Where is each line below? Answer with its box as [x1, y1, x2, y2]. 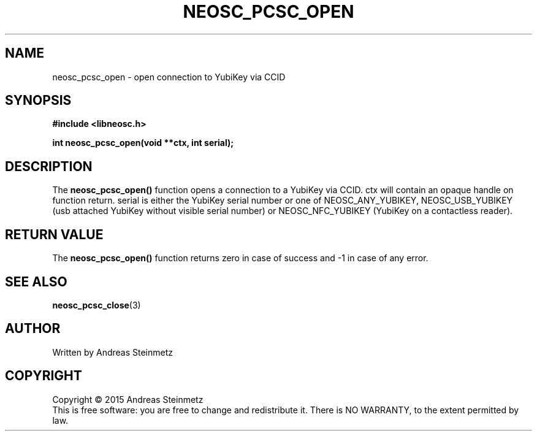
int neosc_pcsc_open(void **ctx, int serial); [52, 137, 234, 148]
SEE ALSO [5, 273, 67, 289]
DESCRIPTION [5, 158, 93, 174]
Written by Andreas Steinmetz [52, 346, 173, 358]
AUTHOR [5, 321, 61, 337]
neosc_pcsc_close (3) [52, 299, 141, 310]
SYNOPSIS [5, 93, 72, 109]
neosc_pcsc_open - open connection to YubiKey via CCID [52, 71, 286, 82]
